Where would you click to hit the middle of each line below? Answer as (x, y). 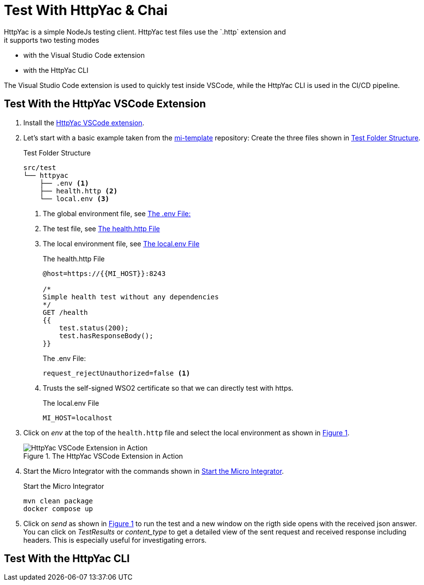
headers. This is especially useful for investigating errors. (115, 540)
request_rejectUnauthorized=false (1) (117, 373)
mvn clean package (58, 501)
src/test (40, 167)
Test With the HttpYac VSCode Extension (105, 104)
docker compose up (58, 508)
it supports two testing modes (52, 40)
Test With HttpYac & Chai (86, 10)
